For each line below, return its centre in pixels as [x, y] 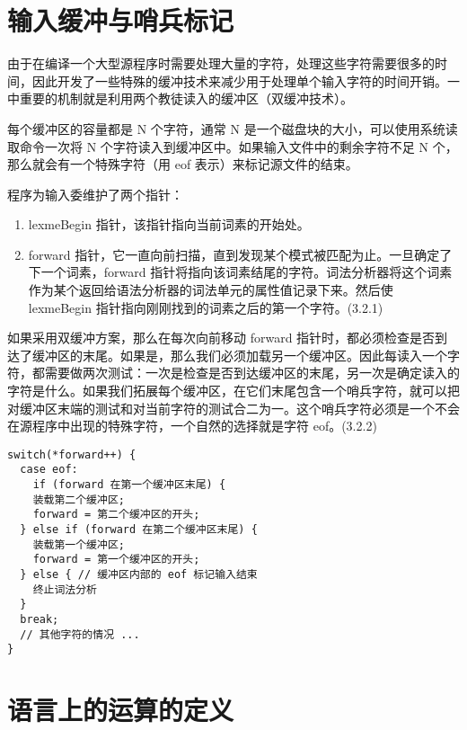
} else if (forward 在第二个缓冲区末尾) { [139, 530]
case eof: [49, 470]
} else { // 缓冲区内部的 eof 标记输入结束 [139, 575]
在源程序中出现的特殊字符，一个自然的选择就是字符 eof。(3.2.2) [192, 426]
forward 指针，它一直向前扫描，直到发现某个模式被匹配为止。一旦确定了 [240, 254]
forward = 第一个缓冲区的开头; [116, 560]
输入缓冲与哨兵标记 [121, 20]
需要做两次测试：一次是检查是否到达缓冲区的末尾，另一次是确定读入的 [252, 373]
